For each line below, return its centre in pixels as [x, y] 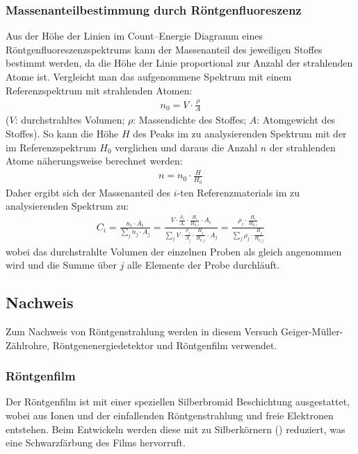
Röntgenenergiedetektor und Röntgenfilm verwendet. [165, 345]
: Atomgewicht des [296, 120]
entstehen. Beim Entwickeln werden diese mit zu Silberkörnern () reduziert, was [176, 429]
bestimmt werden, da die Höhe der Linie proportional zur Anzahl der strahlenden [179, 63]
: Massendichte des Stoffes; [190, 120]
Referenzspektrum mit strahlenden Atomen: [99, 90]
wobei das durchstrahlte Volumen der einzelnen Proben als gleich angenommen [174, 251]
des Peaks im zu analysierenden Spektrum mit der [240, 133]
